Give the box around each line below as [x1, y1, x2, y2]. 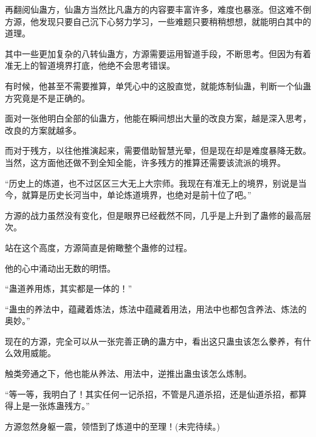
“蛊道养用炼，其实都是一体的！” [5, 282, 132, 295]
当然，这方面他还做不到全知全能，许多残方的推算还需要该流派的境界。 [5, 156, 286, 168]
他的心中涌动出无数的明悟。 [5, 261, 115, 274]
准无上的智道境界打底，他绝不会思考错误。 [5, 59, 175, 72]
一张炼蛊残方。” [30, 399, 90, 412]
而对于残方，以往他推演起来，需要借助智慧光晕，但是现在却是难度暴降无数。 [5, 144, 311, 157]
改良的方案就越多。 [5, 123, 81, 136]
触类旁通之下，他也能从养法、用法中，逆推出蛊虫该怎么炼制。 [5, 367, 252, 380]
